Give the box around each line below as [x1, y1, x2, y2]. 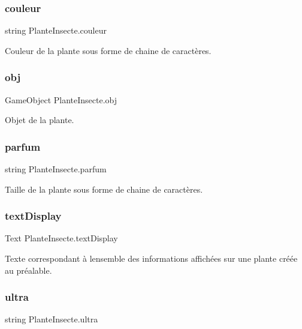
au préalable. [5, 264, 52, 276]
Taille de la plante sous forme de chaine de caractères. [5, 183, 203, 195]
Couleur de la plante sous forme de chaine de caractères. [5, 44, 212, 56]
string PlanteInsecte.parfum [5, 163, 107, 175]
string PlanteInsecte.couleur [5, 24, 107, 37]
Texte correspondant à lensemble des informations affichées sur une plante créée [5, 252, 298, 265]
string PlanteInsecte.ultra [5, 313, 98, 325]
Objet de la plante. [5, 113, 74, 126]
